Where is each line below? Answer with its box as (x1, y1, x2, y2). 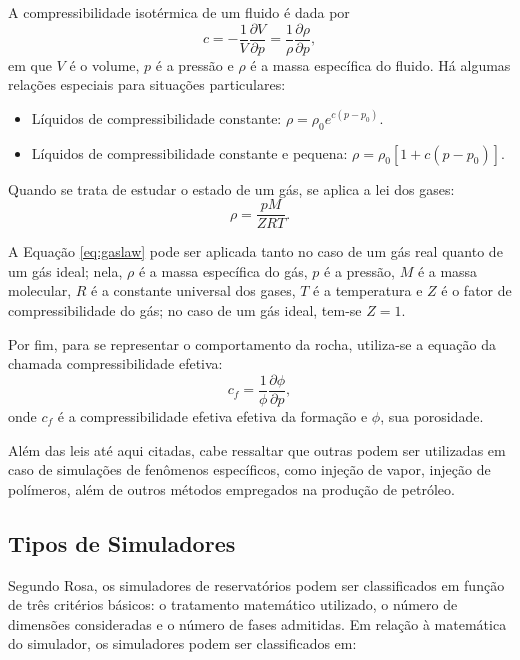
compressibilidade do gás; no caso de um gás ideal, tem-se (8, 300, 362, 321)
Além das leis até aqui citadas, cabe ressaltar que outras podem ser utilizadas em (8, 439, 506, 460)
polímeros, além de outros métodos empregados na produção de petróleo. (8, 478, 455, 499)
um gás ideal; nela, (8, 260, 123, 281)
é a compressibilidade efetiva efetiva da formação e (57, 405, 368, 426)
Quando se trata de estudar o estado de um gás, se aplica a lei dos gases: (8, 178, 455, 199)
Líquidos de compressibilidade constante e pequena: (31, 142, 348, 163)
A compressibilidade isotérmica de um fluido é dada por (8, 2, 350, 22)
